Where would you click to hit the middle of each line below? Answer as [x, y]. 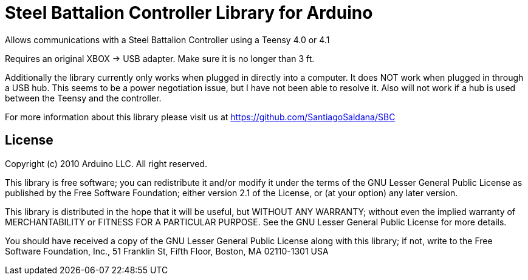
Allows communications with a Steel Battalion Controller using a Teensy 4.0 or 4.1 [167, 39]
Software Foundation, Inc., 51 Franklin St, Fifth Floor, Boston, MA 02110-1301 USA [167, 251]
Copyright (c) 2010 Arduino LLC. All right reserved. [106, 163]
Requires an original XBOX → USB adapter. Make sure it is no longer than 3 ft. [160, 58]
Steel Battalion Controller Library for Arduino [189, 13]
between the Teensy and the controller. [83, 98]
